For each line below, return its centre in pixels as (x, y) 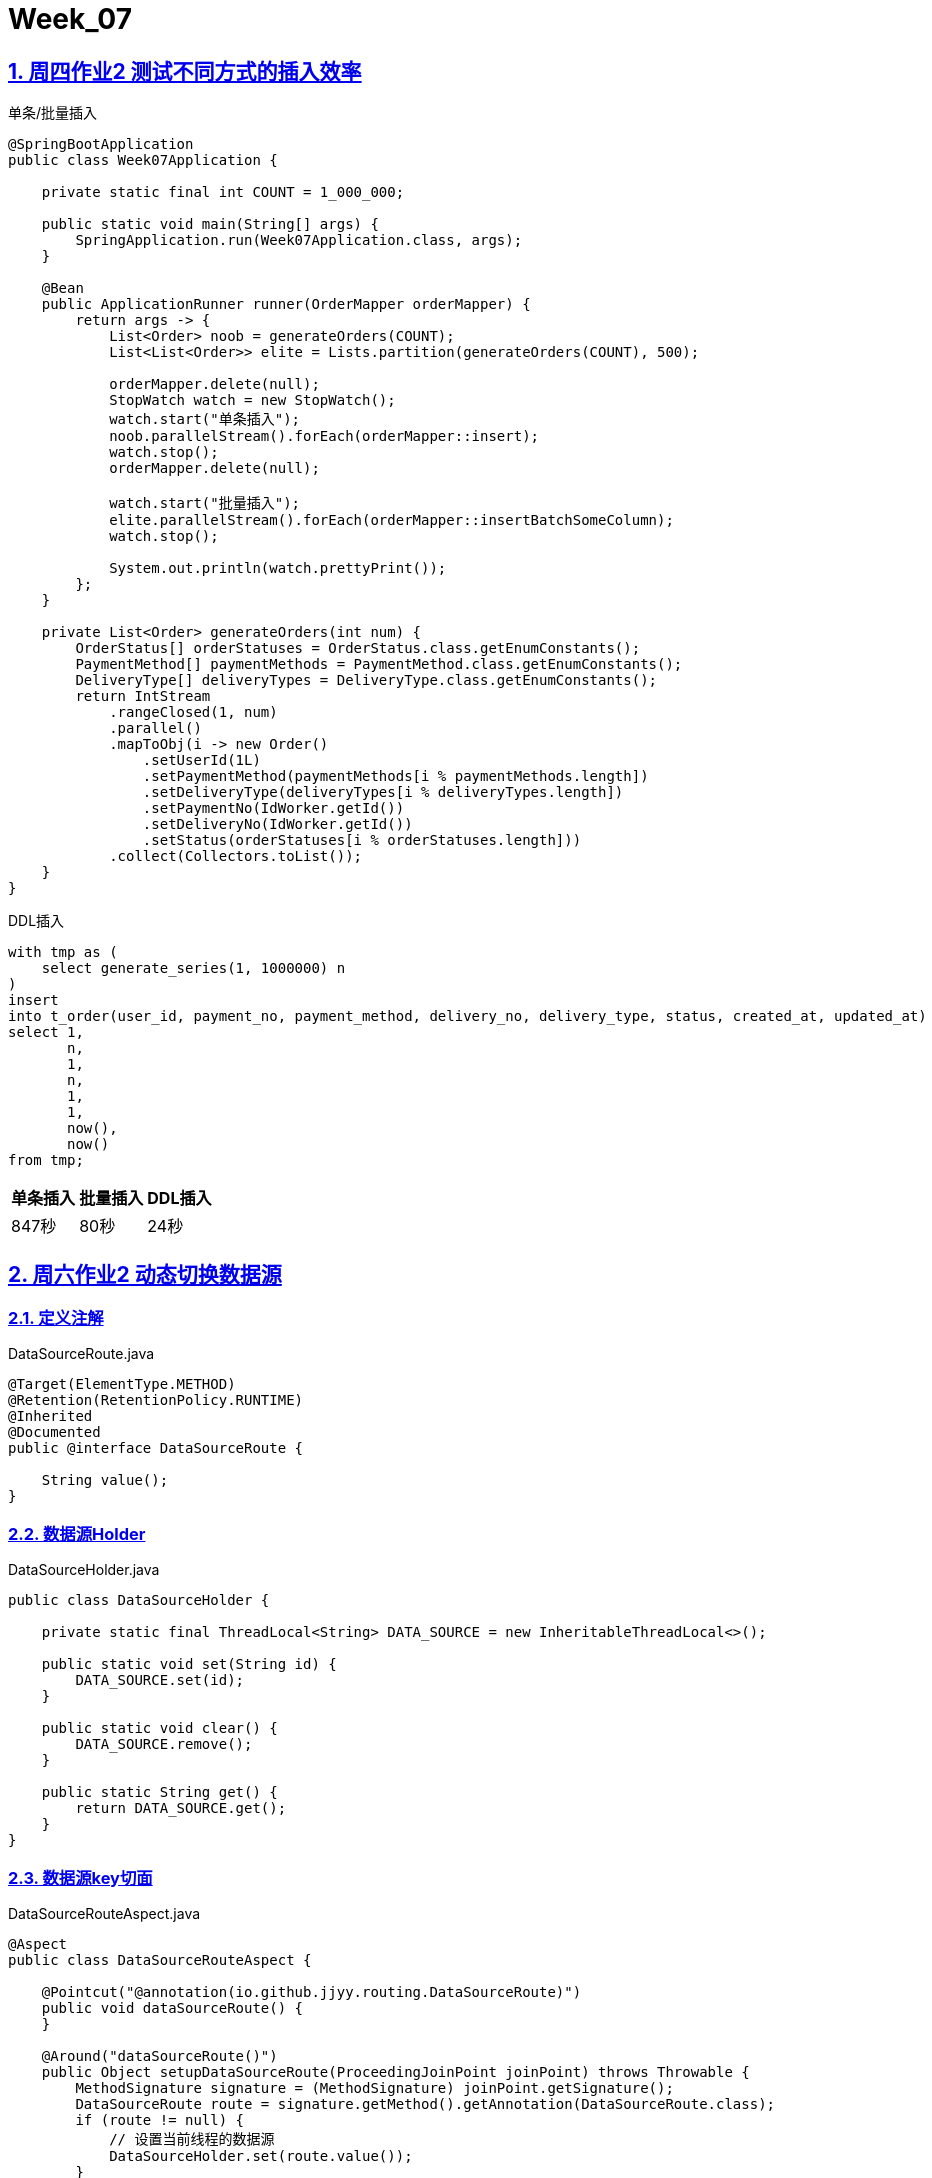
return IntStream (143, 696)
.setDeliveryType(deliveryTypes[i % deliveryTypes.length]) (383, 792)
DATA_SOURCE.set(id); (160, 1680)
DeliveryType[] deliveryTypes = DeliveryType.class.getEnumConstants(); (366, 680)
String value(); (105, 1480)
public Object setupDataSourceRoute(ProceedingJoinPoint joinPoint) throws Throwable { (395, 2071)
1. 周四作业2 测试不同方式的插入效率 (185, 71)
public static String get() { (159, 1792)
